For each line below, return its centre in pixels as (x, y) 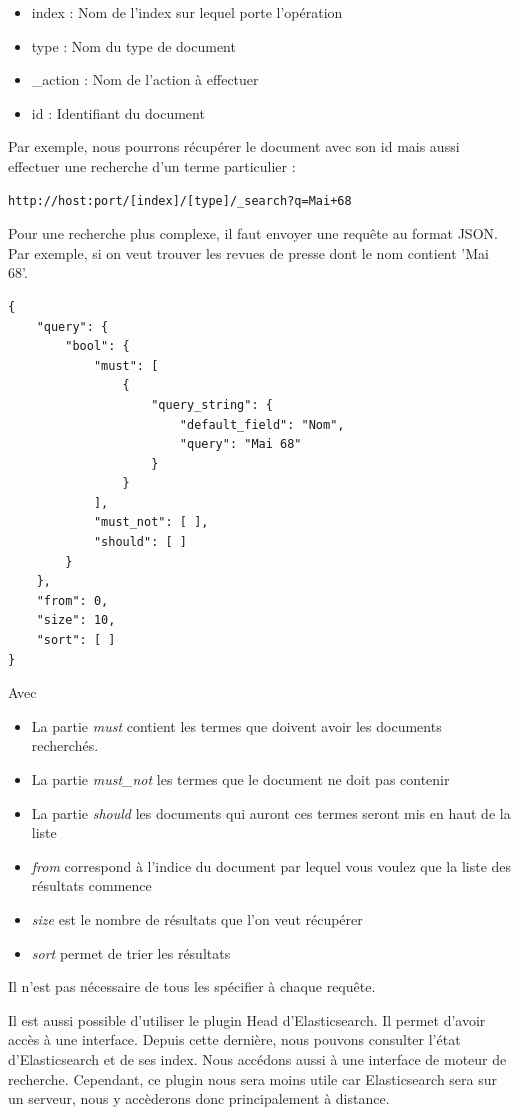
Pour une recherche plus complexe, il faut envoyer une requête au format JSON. (253, 233)
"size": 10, (76, 620)
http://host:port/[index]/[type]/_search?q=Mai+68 (180, 200)
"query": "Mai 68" (240, 444)
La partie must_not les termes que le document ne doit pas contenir (240, 779)
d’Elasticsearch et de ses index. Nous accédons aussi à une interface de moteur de (257, 1058)
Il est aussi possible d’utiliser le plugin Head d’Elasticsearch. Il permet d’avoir (247, 1019)
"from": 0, (72, 600)
